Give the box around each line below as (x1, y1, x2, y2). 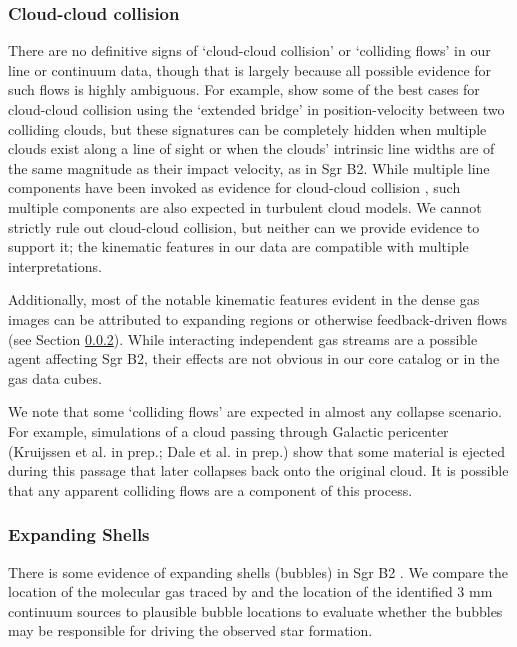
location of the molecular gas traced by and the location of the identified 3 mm (8, 581, 493, 602)
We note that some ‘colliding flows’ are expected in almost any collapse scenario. (8, 401, 502, 422)
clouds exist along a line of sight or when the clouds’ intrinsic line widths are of (8, 138, 495, 159)
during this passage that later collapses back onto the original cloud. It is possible (8, 460, 509, 481)
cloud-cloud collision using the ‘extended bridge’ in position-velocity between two (8, 99, 505, 119)
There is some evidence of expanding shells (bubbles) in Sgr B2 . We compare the (8, 561, 508, 582)
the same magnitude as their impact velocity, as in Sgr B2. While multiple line (8, 157, 490, 178)
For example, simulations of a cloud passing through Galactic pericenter (8, 420, 449, 441)
